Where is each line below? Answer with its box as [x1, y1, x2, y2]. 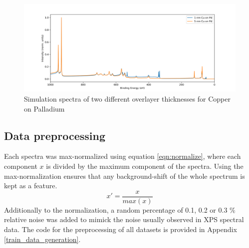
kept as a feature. [4, 180, 57, 191]
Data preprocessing [4, 127, 106, 143]
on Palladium [24, 103, 65, 114]
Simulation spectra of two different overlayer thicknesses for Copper [24, 93, 231, 104]
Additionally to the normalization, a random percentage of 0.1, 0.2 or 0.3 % [4, 204, 236, 215]
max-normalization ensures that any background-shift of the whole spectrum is [4, 170, 245, 181]
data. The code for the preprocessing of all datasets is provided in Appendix [4, 224, 237, 234]
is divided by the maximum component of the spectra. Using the [46, 160, 244, 171]
